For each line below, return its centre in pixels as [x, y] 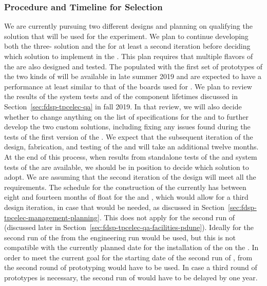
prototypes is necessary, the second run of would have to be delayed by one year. [131, 278]
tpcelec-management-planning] [52, 217]
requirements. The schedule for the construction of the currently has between [125, 187]
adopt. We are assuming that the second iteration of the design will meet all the [130, 177]
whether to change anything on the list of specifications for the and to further [127, 116]
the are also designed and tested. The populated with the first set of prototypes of [133, 66]
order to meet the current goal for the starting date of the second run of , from [128, 257]
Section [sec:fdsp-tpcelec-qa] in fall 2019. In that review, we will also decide [123, 106]
